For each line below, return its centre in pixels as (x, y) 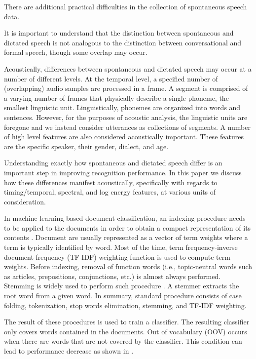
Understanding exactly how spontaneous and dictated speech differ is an (113, 163)
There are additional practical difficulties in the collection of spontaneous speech (126, 6)
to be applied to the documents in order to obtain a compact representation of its (128, 227)
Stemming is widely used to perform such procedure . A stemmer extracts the (122, 286)
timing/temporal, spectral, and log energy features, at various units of (110, 192)
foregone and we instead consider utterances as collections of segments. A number (127, 127)
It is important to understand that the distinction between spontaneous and (119, 33)
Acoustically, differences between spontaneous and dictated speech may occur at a (128, 68)
